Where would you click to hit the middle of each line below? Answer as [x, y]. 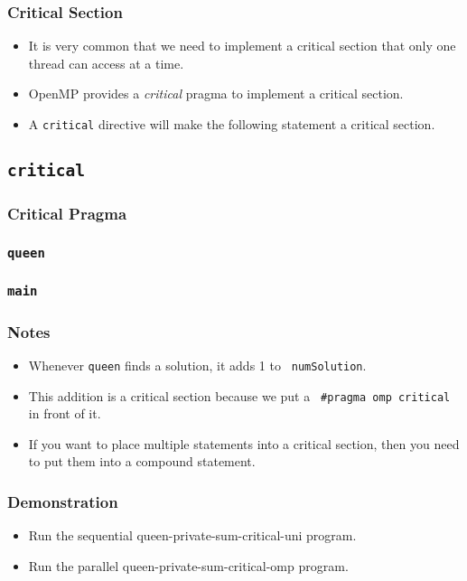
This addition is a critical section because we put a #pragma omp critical [239, 395]
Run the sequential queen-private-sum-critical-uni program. [192, 535]
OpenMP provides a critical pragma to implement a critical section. [216, 94]
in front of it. [65, 413]
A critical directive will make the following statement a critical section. [232, 124]
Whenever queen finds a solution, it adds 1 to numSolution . [197, 365]
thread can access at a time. [106, 63]
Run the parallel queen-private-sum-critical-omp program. [188, 565]
